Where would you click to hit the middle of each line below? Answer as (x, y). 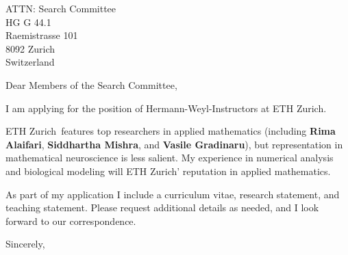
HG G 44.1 (28, 22)
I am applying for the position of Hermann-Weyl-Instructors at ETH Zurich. (166, 108)
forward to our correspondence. (71, 220)
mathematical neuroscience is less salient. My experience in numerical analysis (170, 158)
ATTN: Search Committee (61, 8)
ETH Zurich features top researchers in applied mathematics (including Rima (171, 131)
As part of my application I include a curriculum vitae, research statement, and (173, 194)
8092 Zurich (30, 48)
